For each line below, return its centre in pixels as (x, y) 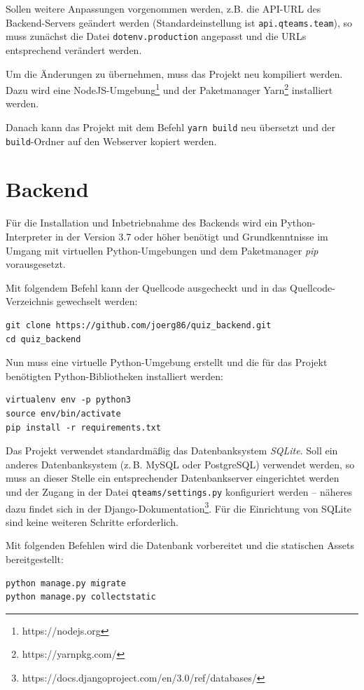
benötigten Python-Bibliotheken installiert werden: (114, 376)
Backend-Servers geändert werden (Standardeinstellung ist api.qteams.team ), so (179, 22)
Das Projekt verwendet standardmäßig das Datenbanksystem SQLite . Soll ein (172, 451)
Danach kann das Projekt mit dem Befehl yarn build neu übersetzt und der (171, 127)
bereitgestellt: (35, 559)
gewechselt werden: (97, 301)
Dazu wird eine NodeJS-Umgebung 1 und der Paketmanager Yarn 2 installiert (169, 89)
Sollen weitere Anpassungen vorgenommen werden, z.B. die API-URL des (163, 8)
